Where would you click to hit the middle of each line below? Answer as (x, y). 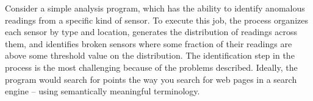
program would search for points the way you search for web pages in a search (151, 79)
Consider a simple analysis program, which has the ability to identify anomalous (155, 8)
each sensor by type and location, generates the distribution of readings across (151, 32)
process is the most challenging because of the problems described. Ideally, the (151, 67)
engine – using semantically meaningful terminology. (103, 91)
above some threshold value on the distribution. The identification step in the (150, 55)
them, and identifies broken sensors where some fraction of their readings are (149, 43)
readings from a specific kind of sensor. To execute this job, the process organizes (156, 20)
